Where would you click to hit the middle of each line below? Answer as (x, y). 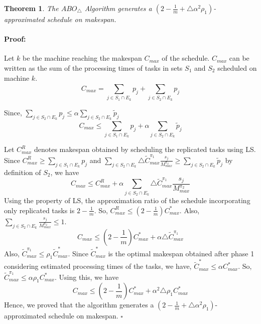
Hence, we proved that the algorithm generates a (79, 305)
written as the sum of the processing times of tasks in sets (93, 67)
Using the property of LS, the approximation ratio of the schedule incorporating (127, 200)
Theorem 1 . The (31, 8)
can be (239, 58)
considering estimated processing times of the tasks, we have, (98, 266)
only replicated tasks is (39, 210)
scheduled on (237, 67)
